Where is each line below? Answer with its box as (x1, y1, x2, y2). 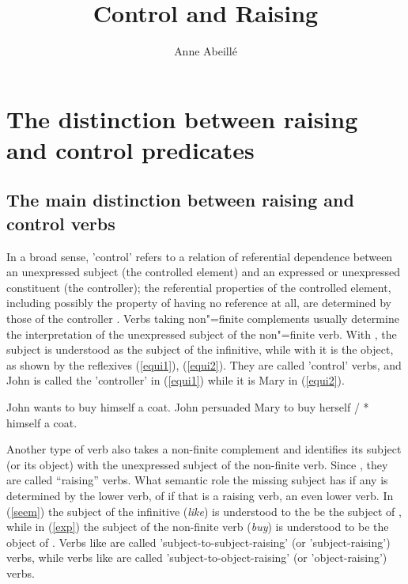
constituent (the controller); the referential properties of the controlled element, (6, 279, 391, 295)
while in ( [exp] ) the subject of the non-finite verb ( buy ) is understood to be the (6, 518, 389, 535)
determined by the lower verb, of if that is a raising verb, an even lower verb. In (6, 487, 394, 503)
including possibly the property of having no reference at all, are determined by (6, 294, 391, 311)
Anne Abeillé (174, 43, 237, 59)
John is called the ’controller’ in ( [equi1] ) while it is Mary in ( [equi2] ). (6, 372, 345, 389)
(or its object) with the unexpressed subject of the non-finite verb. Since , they (6, 456, 388, 472)
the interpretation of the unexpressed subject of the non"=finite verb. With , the (6, 325, 397, 342)
